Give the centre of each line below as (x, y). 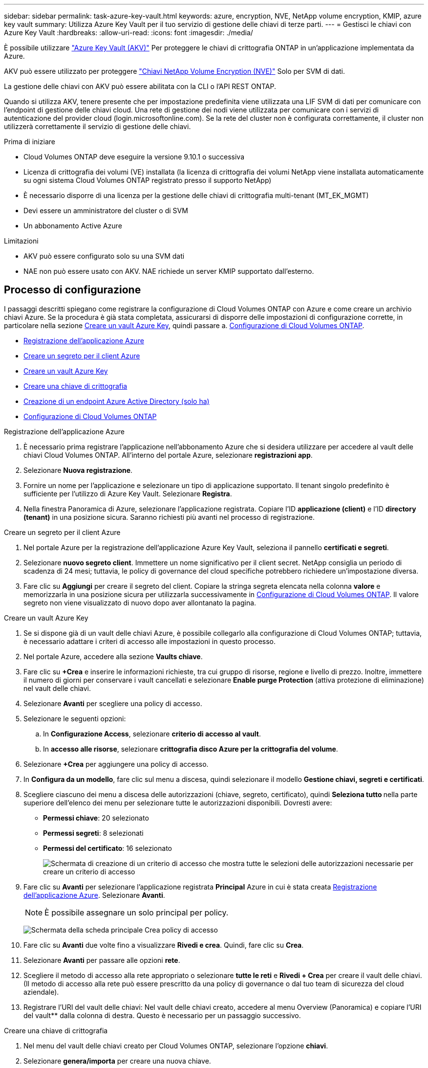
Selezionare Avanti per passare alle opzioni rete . (102, 960)
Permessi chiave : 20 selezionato (96, 818)
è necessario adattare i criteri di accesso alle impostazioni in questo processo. (150, 641)
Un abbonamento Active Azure (73, 226)
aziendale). (41, 992)
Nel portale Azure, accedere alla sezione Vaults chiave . (113, 656)
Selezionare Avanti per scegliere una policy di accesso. (113, 703)
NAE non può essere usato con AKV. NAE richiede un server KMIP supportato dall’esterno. (169, 271)
